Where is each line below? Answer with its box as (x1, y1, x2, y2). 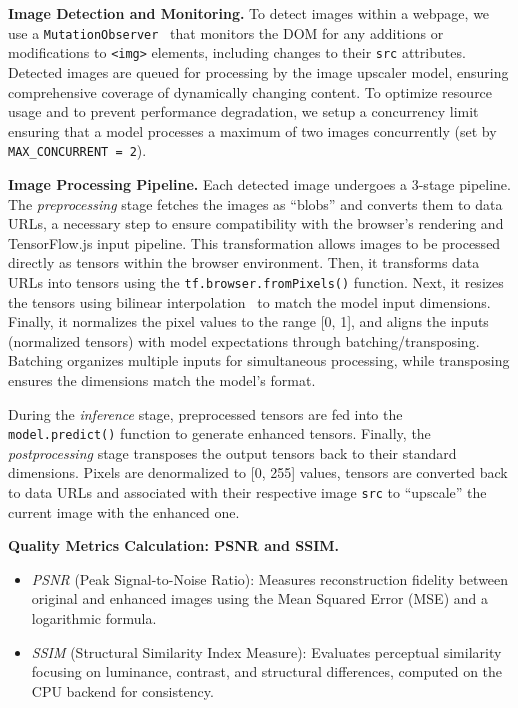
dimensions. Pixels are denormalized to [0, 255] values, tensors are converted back (8, 462, 508, 483)
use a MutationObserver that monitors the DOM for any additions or (8, 22, 444, 43)
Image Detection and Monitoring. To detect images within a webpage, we (8, 3, 490, 23)
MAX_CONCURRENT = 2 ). (8, 140, 147, 161)
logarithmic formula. (31, 608, 157, 628)
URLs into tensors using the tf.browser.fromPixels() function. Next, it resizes (8, 271, 504, 292)
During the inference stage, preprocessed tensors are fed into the (8, 403, 403, 424)
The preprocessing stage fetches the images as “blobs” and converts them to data (8, 193, 503, 214)
